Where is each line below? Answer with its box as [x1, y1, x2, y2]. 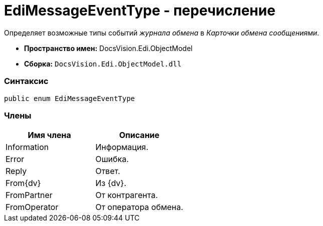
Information [6, 142, 49, 152]
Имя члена [28, 130, 71, 140]
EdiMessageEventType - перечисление [4, 2, 275, 19]
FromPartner [6, 190, 53, 200]
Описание [119, 130, 160, 140]
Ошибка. [95, 154, 129, 164]
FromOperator [6, 202, 59, 212]
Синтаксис [4, 76, 49, 86]
